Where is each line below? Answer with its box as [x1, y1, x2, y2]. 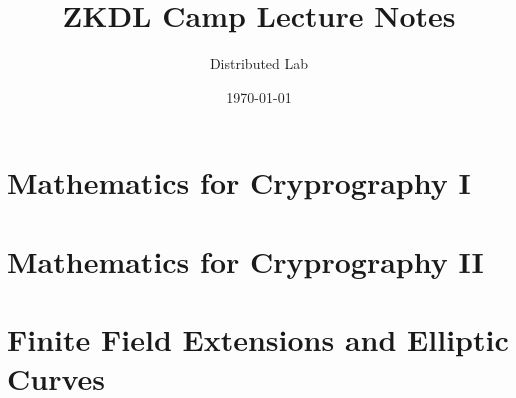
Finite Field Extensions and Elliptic [7, 319, 509, 360]
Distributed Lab [209, 53, 309, 74]
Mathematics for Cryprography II [7, 240, 484, 281]
